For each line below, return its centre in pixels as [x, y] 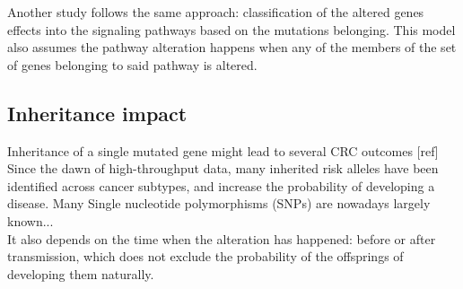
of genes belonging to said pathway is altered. [132, 64]
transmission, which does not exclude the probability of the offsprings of [205, 256]
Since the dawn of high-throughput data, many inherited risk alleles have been [223, 168]
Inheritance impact [97, 113]
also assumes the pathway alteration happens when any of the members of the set [232, 47]
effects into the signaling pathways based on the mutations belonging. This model [231, 29]
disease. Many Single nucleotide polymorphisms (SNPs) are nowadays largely [219, 203]
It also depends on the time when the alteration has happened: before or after [222, 238]
